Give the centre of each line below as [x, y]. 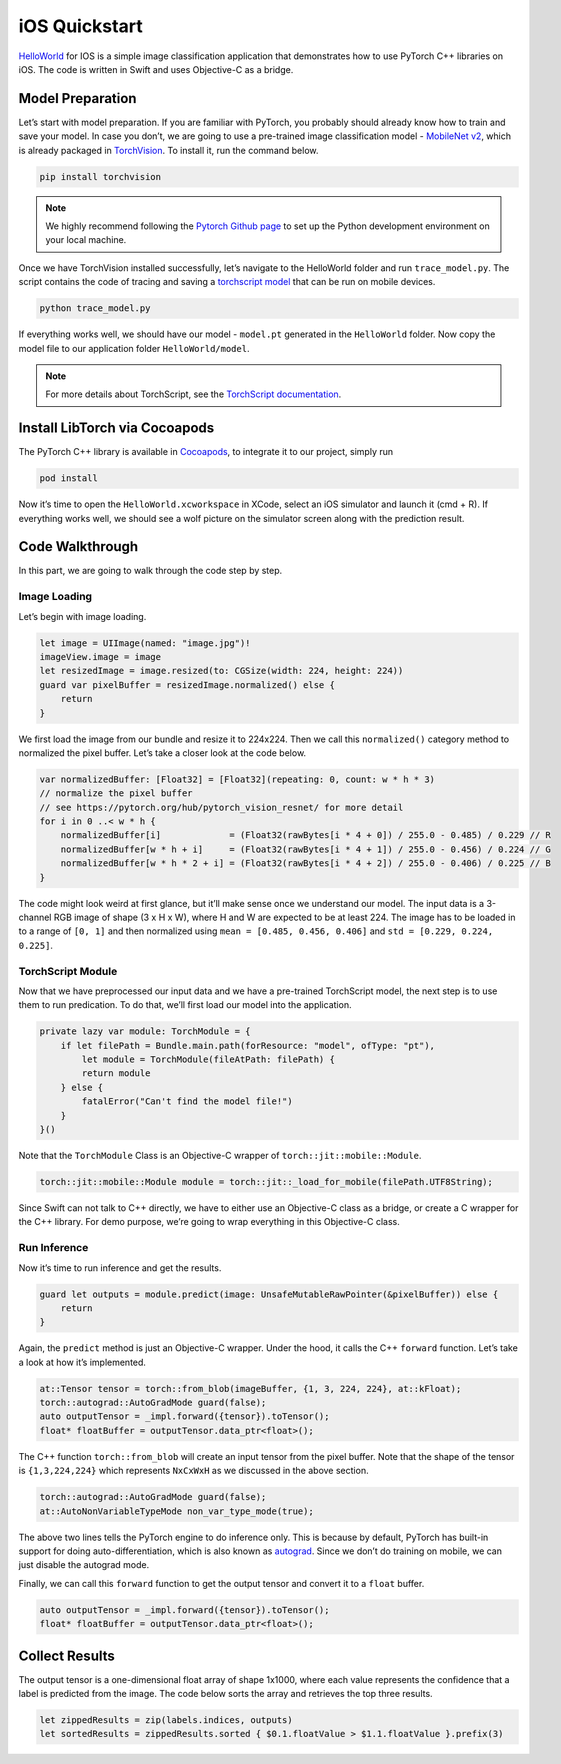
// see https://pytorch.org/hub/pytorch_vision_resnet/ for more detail [221, 807]
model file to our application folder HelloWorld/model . [134, 348]
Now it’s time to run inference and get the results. [120, 1267]
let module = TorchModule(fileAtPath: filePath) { [208, 1059]
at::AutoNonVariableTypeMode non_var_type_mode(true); [176, 1511]
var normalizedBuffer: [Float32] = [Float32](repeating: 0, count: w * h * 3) [237, 779]
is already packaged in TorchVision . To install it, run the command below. [168, 150]
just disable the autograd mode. [84, 1565]
